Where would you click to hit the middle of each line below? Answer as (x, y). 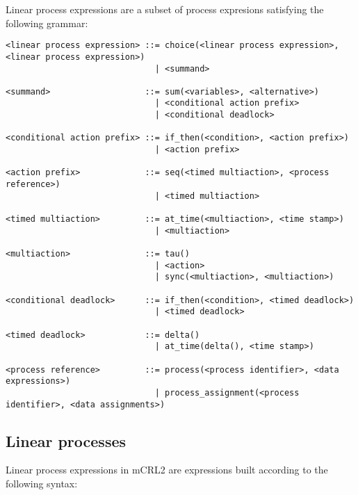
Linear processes (66, 440)
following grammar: (47, 23)
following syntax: (42, 483)
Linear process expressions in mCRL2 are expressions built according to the (167, 470)
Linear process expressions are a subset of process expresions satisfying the (165, 9)
